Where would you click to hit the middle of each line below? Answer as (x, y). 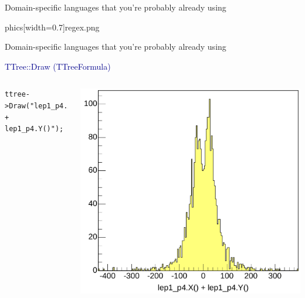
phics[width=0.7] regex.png (52, 27)
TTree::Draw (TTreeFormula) (58, 66)
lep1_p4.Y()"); (34, 129)
